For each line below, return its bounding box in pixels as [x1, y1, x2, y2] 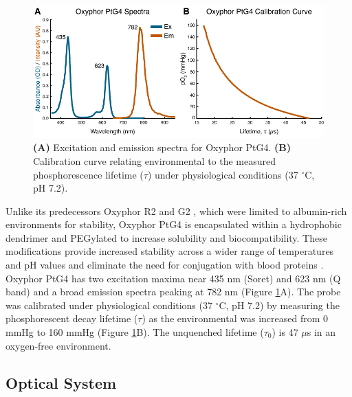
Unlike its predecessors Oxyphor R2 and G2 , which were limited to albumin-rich [5, 203, 347, 218]
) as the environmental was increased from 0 [142, 311, 329, 326]
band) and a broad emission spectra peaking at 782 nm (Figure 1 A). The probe [5, 284, 341, 299]
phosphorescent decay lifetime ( [5, 311, 138, 326]
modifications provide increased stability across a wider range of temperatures [5, 244, 334, 258]
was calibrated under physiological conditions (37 [5, 297, 212, 312]
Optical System [5, 372, 117, 393]
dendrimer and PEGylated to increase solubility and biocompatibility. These [5, 230, 327, 245]
